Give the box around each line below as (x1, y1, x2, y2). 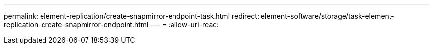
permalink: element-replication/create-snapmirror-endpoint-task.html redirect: (4, 12, 259, 20)
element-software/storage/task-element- (260, 12, 394, 20)
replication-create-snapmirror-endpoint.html (4, 20, 149, 29)
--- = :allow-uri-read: (150, 20, 219, 29)
